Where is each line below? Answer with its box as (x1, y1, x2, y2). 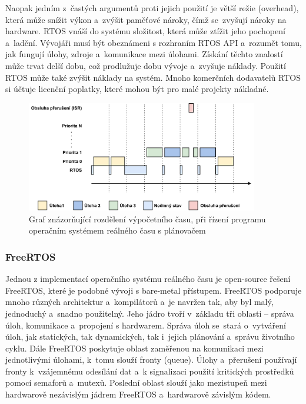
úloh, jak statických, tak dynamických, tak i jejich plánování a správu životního (5, 330, 295, 343)
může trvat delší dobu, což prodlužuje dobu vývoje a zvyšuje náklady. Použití (5, 59, 286, 71)
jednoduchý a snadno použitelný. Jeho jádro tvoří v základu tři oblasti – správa (5, 307, 294, 319)
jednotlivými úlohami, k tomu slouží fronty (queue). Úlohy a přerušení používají (5, 353, 297, 366)
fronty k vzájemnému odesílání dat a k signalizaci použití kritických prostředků (5, 364, 294, 377)
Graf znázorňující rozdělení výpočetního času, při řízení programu (29, 212, 266, 225)
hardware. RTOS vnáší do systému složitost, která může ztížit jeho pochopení (5, 25, 285, 37)
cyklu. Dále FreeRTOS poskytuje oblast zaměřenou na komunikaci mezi (5, 341, 264, 354)
